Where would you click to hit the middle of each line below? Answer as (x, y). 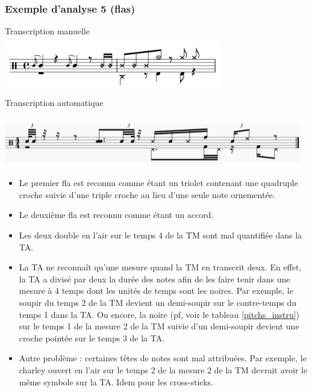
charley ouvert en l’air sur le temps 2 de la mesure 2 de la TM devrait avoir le (163, 369)
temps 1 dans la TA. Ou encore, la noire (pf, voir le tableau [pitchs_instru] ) (159, 314)
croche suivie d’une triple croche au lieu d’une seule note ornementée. (147, 194)
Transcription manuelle (47, 31)
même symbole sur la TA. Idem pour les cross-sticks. (116, 381)
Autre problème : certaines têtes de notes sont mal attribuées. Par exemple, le (163, 358)
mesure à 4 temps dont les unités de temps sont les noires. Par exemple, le (156, 291)
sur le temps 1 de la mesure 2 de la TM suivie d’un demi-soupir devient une (159, 326)
